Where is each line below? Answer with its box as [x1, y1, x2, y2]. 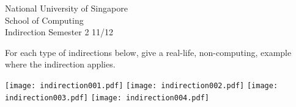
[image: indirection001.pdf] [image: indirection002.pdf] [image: [5, 81, 278, 90]
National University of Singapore [5, 2, 128, 14]
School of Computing [5, 13, 84, 26]
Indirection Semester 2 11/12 [5, 26, 114, 38]
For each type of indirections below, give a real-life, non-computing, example [5, 46, 292, 58]
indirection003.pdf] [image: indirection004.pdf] [5, 93, 209, 102]
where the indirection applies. [5, 58, 116, 71]
